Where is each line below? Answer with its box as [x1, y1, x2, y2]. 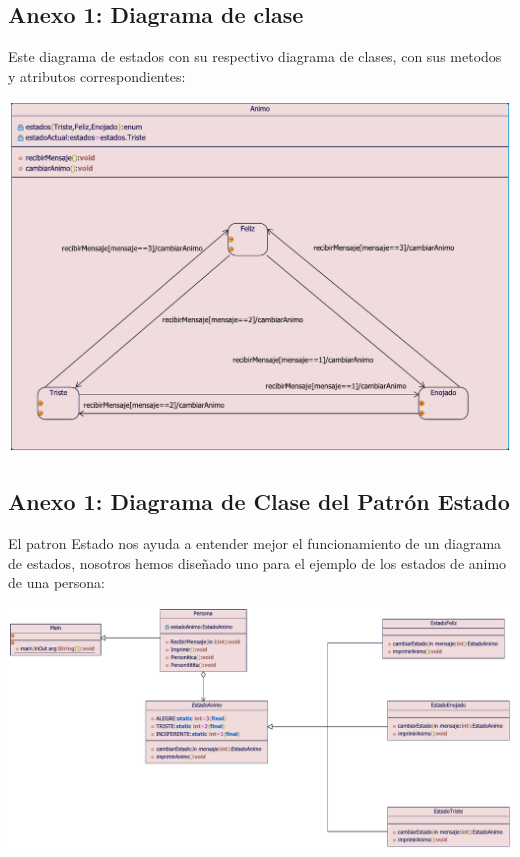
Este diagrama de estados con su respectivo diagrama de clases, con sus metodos [8, 46, 502, 67]
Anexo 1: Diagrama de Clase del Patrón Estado [8, 486, 510, 517]
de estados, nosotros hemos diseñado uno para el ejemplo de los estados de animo [8, 552, 507, 573]
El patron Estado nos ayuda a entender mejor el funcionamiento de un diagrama [8, 533, 502, 554]
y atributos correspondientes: [8, 65, 186, 86]
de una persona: [8, 572, 105, 593]
